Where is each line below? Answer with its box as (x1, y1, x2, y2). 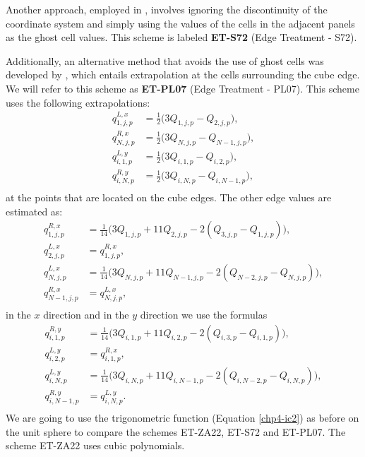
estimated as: (6, 203, 63, 218)
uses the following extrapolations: (6, 95, 150, 109)
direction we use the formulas (140, 307, 268, 322)
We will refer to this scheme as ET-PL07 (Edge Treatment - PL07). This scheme (6, 81, 359, 95)
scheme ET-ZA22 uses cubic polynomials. (6, 438, 185, 453)
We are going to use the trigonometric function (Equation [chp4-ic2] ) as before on (6, 410, 359, 425)
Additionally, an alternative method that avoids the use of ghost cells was (6, 53, 324, 68)
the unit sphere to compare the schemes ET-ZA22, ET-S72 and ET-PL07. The (6, 424, 346, 439)
